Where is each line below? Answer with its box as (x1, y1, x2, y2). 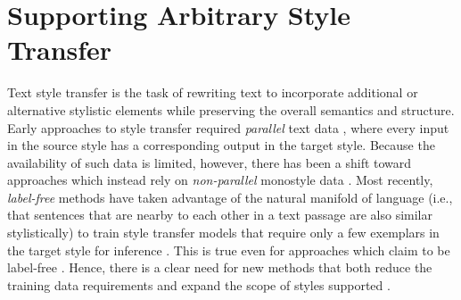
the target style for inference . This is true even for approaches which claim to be (7, 240, 450, 259)
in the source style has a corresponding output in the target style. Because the (7, 136, 435, 154)
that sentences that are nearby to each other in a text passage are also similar (7, 205, 432, 224)
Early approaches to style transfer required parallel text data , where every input (7, 118, 449, 137)
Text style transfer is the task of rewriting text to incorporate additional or (7, 83, 418, 102)
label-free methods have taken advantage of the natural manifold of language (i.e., (7, 187, 453, 206)
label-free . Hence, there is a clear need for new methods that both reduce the (7, 258, 432, 277)
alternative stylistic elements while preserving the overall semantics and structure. (7, 100, 455, 119)
